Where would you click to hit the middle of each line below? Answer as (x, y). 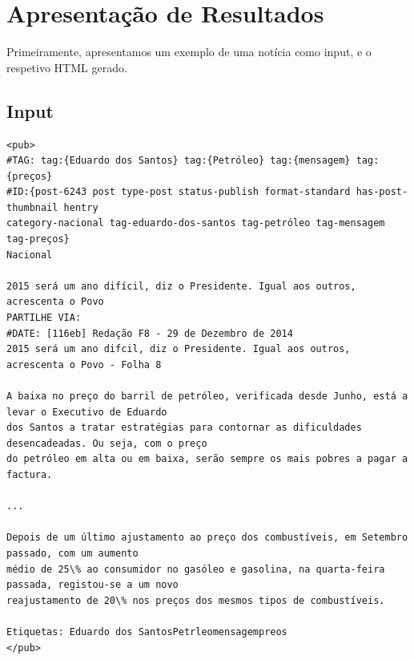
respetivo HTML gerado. (67, 67)
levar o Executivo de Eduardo (87, 412)
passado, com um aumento (72, 553)
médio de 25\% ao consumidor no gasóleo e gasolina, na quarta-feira (196, 569)
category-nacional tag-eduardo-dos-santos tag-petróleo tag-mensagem (196, 223)
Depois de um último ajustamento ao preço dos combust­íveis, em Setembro (207, 538)
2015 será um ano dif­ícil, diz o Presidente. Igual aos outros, (181, 286)
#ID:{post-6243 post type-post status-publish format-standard (179, 192)
